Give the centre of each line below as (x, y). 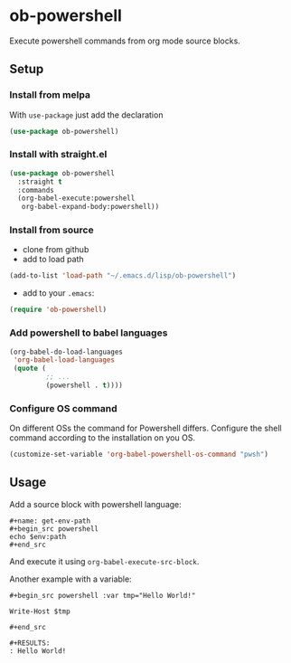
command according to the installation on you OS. (103, 438)
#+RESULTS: (30, 643)
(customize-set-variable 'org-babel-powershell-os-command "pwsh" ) (139, 455)
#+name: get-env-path (50, 521)
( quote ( (30, 369)
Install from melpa (50, 95)
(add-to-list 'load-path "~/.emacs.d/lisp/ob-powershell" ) (123, 276)
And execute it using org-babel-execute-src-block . (104, 561)
